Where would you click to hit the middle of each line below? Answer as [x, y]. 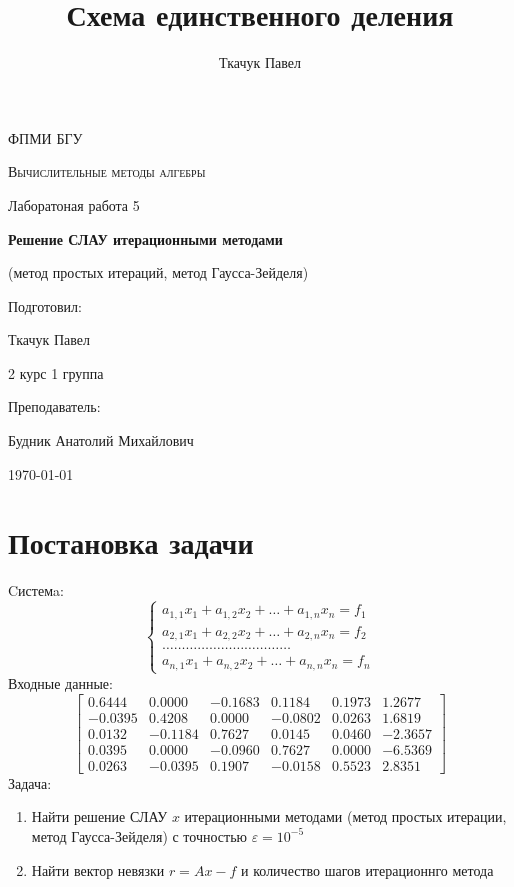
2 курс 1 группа [56, 372]
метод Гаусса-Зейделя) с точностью [139, 835]
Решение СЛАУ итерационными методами [145, 238]
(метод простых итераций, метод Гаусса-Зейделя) [158, 272]
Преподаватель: [54, 406]
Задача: [30, 782]
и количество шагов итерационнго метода [367, 869]
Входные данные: [60, 682]
